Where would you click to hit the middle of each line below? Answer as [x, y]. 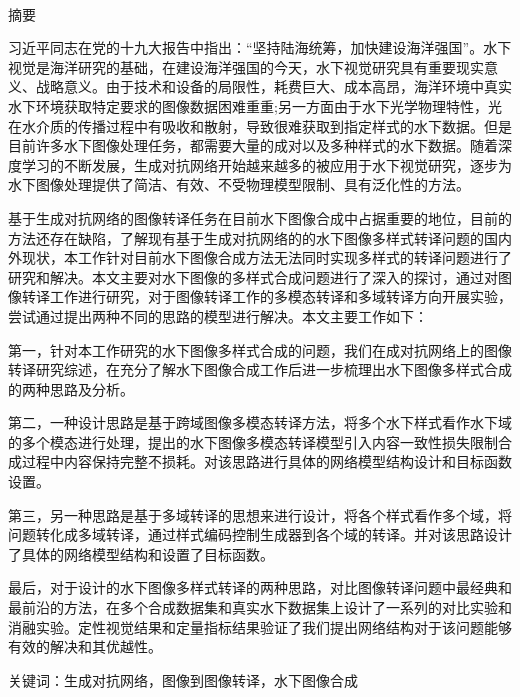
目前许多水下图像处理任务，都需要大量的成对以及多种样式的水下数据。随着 [253, 145]
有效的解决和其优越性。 [85, 646]
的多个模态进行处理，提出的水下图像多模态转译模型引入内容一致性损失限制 [253, 441]
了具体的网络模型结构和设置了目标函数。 [141, 553]
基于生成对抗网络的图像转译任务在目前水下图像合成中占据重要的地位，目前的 [260, 217]
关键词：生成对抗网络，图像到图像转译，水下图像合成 [183, 679]
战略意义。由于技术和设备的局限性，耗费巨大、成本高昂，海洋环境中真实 [273, 86]
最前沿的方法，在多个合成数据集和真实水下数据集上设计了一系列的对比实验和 [260, 607]
